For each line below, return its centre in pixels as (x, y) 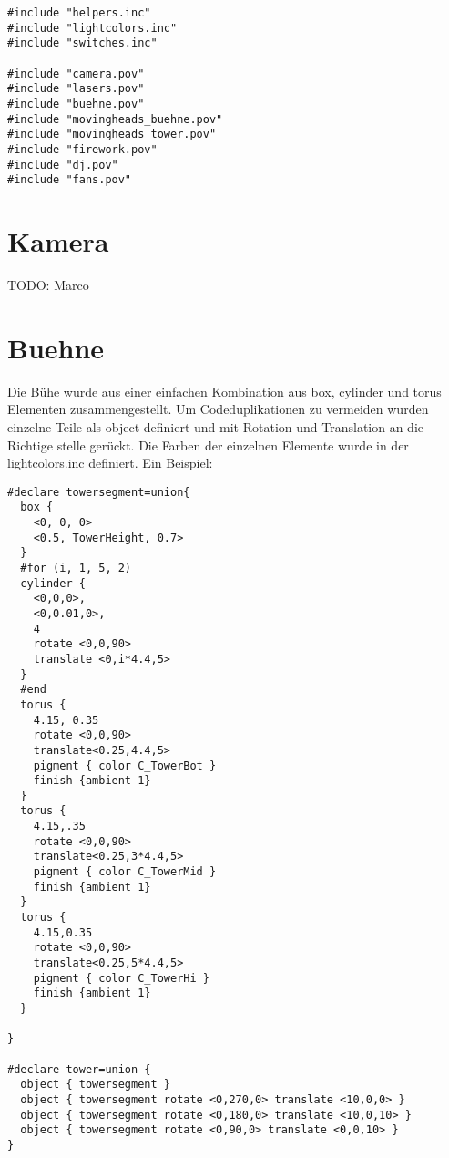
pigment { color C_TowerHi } (121, 978)
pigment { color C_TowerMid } (125, 872)
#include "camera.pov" (76, 73)
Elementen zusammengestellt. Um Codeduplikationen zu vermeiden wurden (218, 409)
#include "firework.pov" (82, 149)
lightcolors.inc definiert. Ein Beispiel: (110, 463)
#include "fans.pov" (70, 180)
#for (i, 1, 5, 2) (76, 568)
